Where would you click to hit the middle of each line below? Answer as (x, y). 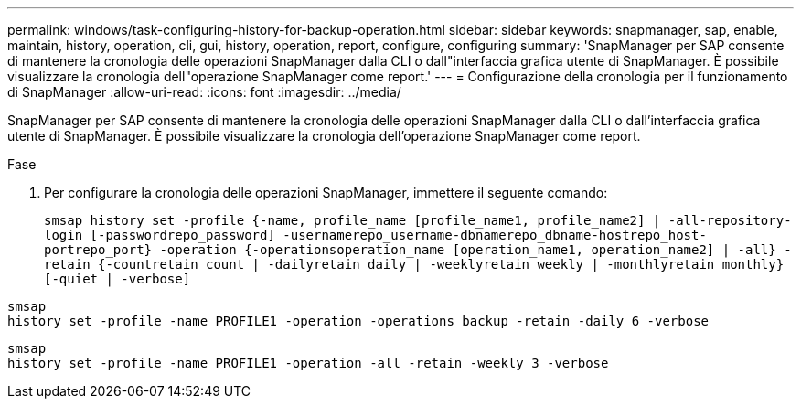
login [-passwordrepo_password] (160, 235)
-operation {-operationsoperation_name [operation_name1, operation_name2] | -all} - (475, 250)
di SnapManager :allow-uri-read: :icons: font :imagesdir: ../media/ (204, 92)
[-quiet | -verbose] (117, 279)
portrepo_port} (98, 250)
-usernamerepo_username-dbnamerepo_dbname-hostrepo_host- (495, 235)
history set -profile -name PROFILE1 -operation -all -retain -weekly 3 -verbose (308, 363)
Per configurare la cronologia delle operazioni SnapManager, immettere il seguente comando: (326, 192)
